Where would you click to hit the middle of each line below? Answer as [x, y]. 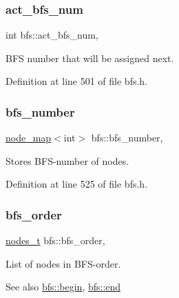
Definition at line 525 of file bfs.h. [77, 184]
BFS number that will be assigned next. [90, 58]
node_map [29, 138]
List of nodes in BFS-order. [63, 263]
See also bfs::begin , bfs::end [63, 287]
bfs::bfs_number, [127, 138]
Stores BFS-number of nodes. [67, 160]
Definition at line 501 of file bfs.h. [77, 81]
